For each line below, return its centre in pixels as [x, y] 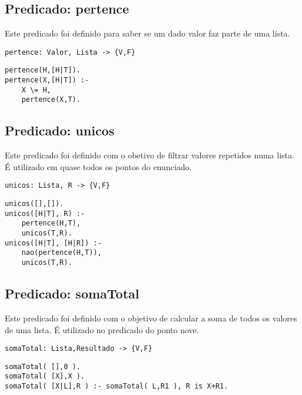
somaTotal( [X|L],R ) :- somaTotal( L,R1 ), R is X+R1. [117, 386]
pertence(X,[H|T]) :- [47, 80]
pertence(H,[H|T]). [43, 70]
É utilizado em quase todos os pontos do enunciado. [98, 166]
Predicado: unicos [60, 130]
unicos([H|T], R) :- [45, 213]
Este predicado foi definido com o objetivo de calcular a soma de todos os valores [151, 318]
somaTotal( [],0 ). [43, 366]
